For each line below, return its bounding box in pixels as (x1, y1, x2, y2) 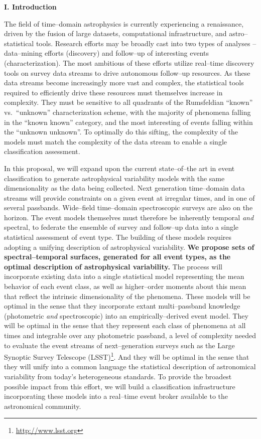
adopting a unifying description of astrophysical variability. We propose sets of (4, 241, 254, 252)
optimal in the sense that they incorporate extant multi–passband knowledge (4, 301, 240, 311)
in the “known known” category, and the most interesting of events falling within (4, 116, 253, 127)
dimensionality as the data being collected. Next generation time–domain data (4, 183, 245, 193)
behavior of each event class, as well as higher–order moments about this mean (4, 281, 246, 291)
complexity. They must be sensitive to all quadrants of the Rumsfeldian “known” (4, 97, 253, 107)
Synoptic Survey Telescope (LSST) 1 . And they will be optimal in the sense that (4, 350, 249, 362)
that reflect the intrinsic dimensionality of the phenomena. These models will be (4, 290, 250, 301)
